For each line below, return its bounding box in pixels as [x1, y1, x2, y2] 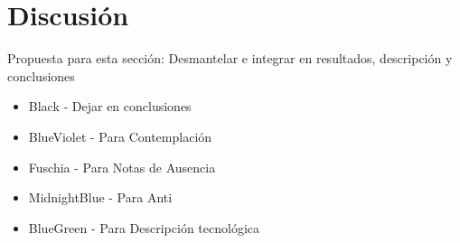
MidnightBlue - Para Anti [28, 188, 173, 207]
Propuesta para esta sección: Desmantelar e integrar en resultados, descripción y [7, 49, 453, 68]
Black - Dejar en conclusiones [28, 97, 192, 116]
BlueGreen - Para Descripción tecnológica [28, 218, 259, 237]
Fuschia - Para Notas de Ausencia [28, 157, 216, 176]
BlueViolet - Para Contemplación [28, 126, 212, 145]
